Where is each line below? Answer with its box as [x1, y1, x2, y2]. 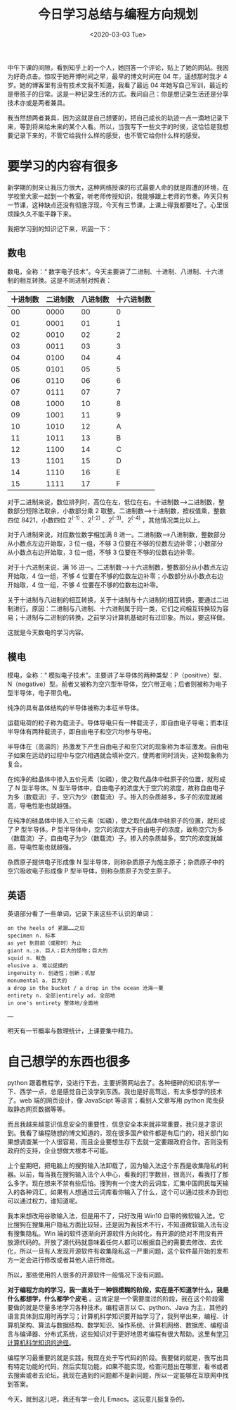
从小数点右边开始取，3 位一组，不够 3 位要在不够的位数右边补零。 [7, 548, 199, 557]
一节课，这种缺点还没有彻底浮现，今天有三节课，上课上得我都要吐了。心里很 [7, 200, 229, 209]
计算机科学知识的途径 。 [7, 1338, 75, 1347]
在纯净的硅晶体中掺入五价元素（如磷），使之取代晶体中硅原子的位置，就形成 [7, 775, 226, 783]
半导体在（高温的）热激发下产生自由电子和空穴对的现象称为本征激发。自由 [7, 742, 223, 751]
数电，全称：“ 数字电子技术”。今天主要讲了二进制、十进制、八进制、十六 [7, 267, 218, 276]
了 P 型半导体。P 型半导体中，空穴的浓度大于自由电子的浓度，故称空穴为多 [7, 826, 223, 834]
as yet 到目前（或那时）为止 [7, 939, 82, 947]
